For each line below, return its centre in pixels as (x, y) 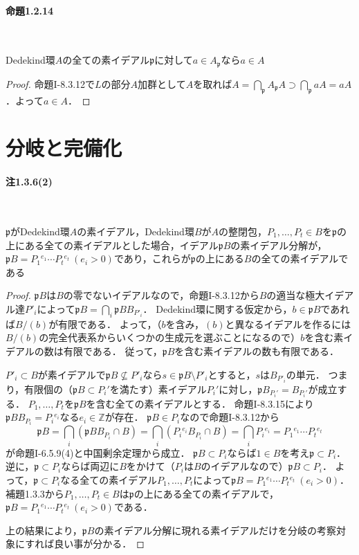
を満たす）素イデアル (158, 389)
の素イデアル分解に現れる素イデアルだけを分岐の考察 (215, 530)
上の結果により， (44, 530)
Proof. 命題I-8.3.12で (50, 83)
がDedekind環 (40, 231)
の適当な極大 (296, 295)
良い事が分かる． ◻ (99, 544)
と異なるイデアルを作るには (288, 324)
